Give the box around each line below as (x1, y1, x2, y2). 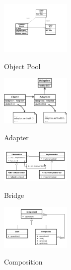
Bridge (4, 189, 24, 200)
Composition (4, 257, 43, 267)
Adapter (4, 132, 29, 143)
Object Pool (4, 61, 41, 71)
